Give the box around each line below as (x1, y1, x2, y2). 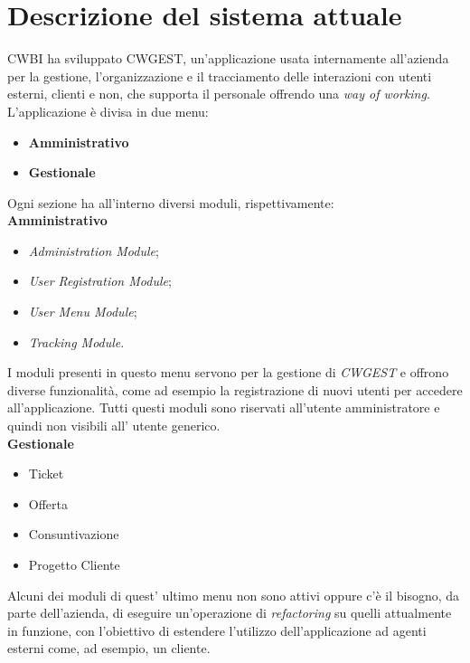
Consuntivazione (28, 525, 119, 544)
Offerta (28, 494, 69, 513)
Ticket (28, 464, 64, 483)
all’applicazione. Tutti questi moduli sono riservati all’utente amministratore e (7, 398, 440, 417)
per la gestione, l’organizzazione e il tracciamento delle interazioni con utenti (7, 66, 432, 85)
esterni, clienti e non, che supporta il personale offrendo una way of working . (7, 84, 430, 103)
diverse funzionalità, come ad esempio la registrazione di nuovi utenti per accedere (7, 380, 463, 399)
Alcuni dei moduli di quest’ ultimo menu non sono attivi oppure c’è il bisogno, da (7, 585, 460, 604)
